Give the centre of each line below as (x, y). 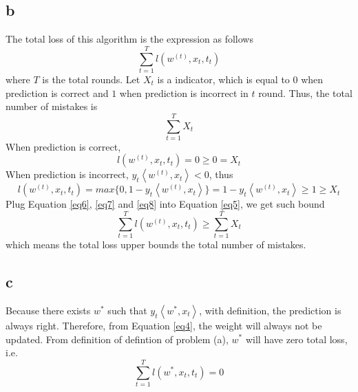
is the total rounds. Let (91, 79)
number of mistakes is (52, 106)
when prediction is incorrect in (184, 92)
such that (127, 310)
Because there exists (48, 310)
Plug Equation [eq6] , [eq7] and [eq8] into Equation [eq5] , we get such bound (165, 204)
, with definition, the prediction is (270, 310)
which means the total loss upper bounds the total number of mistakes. (156, 244)
